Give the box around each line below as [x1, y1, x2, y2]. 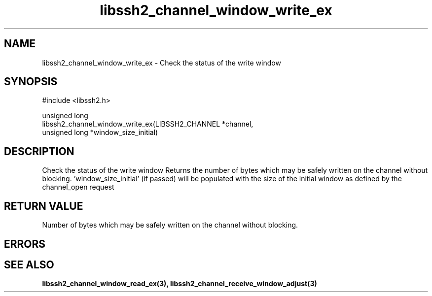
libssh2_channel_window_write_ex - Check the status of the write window [42, 58, 281, 67]
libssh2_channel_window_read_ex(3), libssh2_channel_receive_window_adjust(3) [42, 279, 317, 288]
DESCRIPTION [4, 145, 74, 158]
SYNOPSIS [4, 75, 58, 88]
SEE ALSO [4, 258, 54, 271]
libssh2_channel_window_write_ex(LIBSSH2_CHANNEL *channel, [42, 120, 253, 129]
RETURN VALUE [4, 199, 83, 212]
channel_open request [42, 183, 114, 192]
